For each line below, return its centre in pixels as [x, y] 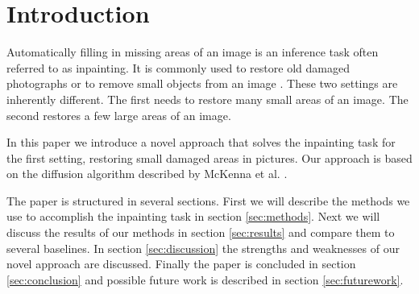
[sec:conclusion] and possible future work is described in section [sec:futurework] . [205, 279]
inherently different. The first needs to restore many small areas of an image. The [207, 99]
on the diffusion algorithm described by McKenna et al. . [147, 174]
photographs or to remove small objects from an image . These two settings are [202, 83]
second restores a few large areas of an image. [119, 115]
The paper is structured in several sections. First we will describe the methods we [208, 200]
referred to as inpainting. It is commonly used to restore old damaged [178, 67]
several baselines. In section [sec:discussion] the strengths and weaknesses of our [203, 248]
